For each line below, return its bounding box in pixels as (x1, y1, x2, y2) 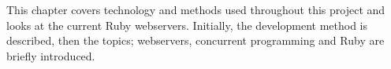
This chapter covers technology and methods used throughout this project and (6, 2, 385, 17)
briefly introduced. (6, 47, 95, 64)
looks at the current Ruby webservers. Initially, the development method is (6, 16, 367, 33)
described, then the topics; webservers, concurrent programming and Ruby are (6, 32, 385, 49)
